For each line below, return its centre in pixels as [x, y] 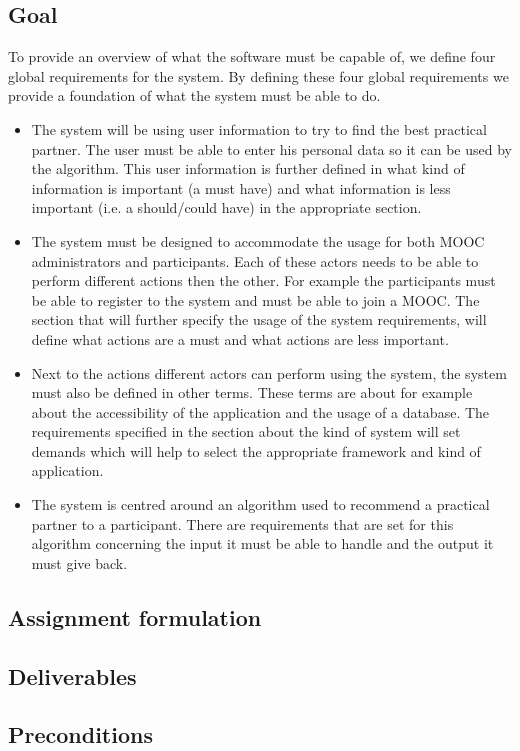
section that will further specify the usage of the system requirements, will [259, 319]
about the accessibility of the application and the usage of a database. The [260, 411]
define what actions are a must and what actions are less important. [240, 338]
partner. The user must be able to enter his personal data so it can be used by [271, 148]
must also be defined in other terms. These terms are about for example [252, 392]
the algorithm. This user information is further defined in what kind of [248, 168]
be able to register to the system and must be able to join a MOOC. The [255, 299]
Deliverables [72, 675]
